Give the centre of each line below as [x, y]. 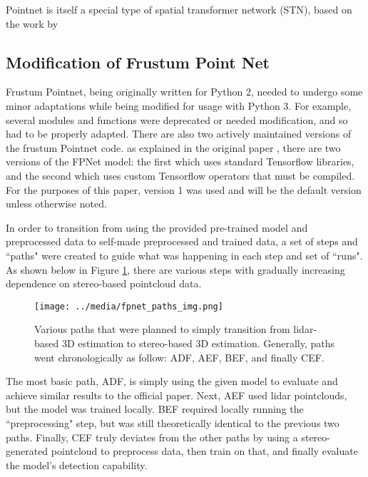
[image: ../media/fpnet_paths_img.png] [129, 306]
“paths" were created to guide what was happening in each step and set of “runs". [184, 255]
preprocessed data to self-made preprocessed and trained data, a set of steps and [182, 241]
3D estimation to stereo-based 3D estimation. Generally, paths [198, 343]
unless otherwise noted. [56, 204]
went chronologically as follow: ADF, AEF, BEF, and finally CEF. [179, 357]
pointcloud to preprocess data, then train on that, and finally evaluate [204, 451]
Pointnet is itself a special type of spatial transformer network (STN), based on [179, 9]
